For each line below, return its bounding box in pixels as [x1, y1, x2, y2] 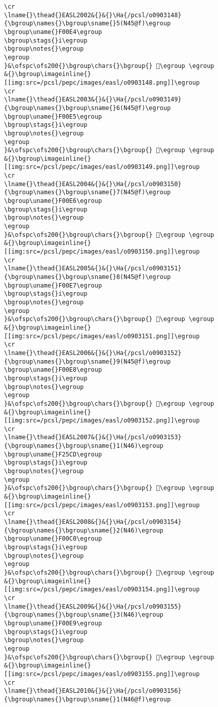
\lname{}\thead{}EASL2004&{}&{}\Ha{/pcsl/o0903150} [4, 180, 182, 188]
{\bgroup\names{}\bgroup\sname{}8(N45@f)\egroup [4, 273, 171, 280]
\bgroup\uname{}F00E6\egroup [4, 197, 102, 205]
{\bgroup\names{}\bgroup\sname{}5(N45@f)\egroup [4, 20, 171, 27]
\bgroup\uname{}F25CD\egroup [4, 450, 102, 458]
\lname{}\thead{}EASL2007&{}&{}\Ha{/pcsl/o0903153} [4, 434, 182, 441]
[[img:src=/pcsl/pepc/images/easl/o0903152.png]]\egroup [4, 417, 200, 425]
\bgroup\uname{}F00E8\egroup [4, 366, 102, 374]
